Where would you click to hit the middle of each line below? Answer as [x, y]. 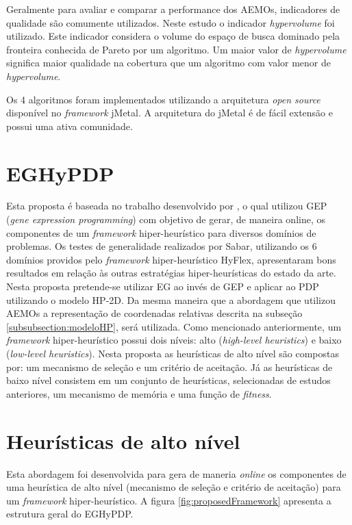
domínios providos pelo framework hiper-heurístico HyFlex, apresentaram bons [171, 259]
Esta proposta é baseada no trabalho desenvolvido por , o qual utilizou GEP [167, 206]
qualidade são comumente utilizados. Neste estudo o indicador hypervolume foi [171, 22]
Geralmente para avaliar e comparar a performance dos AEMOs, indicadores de [173, 9]
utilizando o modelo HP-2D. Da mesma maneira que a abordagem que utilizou [171, 299]
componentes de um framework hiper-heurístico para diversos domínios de [161, 232]
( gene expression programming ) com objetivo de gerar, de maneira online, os [166, 219]
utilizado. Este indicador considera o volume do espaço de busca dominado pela [173, 36]
